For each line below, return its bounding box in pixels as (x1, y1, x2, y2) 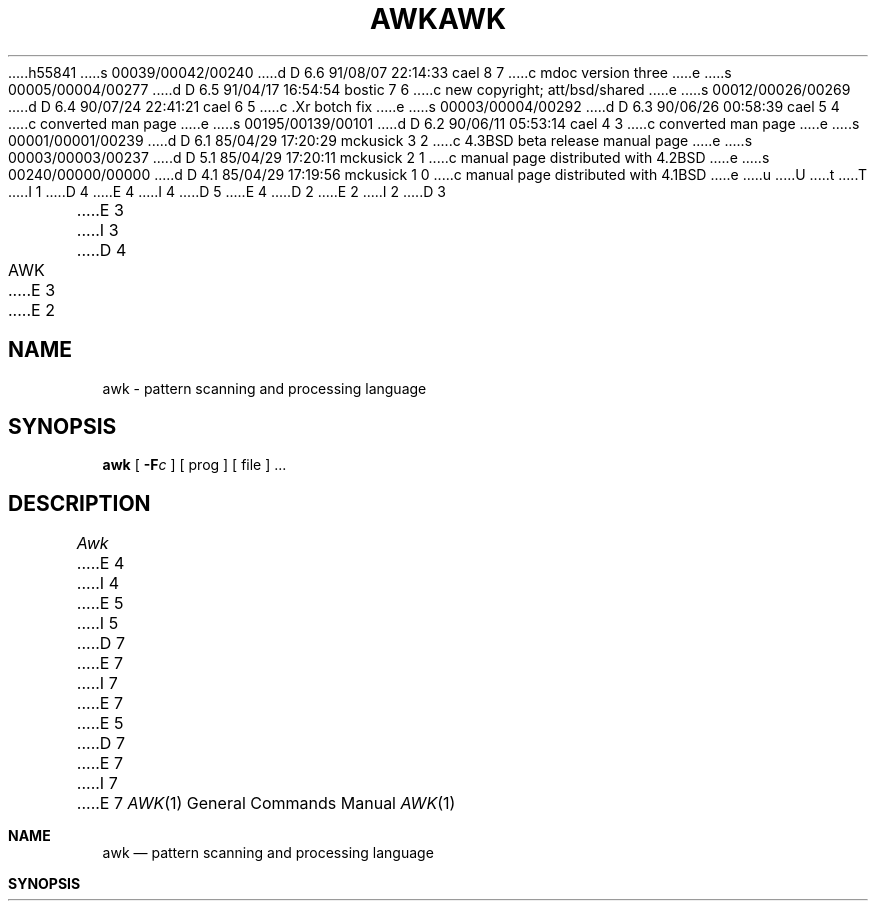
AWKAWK (369, 2, 507, 36)
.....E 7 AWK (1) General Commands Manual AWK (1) (76, 793, 456, 814)
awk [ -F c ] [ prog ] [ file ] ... (102, 456, 287, 474)
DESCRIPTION (8, 490, 151, 516)
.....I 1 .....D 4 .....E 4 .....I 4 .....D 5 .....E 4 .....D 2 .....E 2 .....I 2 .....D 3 (8, 182, 446, 200)
